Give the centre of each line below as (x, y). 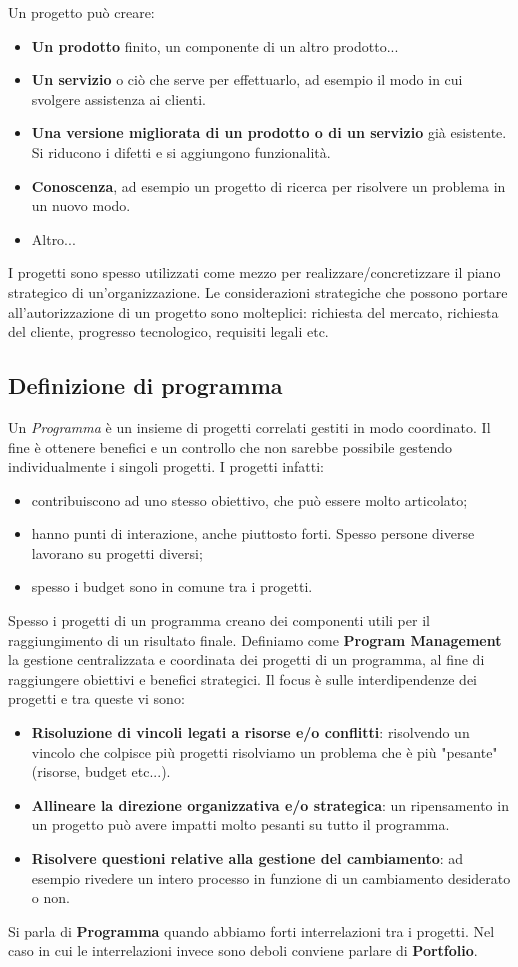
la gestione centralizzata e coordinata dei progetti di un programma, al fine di (246, 659)
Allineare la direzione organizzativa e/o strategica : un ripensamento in (270, 804)
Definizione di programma (145, 385)
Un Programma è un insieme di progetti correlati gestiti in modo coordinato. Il (249, 426)
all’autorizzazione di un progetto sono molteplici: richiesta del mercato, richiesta (253, 311)
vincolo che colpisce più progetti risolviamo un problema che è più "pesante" (264, 751)
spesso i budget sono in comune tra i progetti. (172, 586)
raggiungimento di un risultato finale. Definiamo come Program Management (255, 639)
